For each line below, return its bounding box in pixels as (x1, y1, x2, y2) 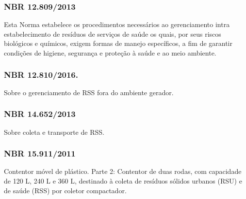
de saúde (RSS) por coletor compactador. (4, 185, 127, 195)
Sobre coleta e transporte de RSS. (4, 127, 104, 137)
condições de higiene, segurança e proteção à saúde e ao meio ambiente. (4, 48, 216, 57)
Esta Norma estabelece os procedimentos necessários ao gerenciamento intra (4, 19, 230, 29)
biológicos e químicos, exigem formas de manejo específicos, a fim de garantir (4, 38, 233, 48)
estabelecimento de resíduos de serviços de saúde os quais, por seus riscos (4, 28, 221, 39)
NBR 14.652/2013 (4, 108, 76, 120)
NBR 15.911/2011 (4, 147, 76, 159)
